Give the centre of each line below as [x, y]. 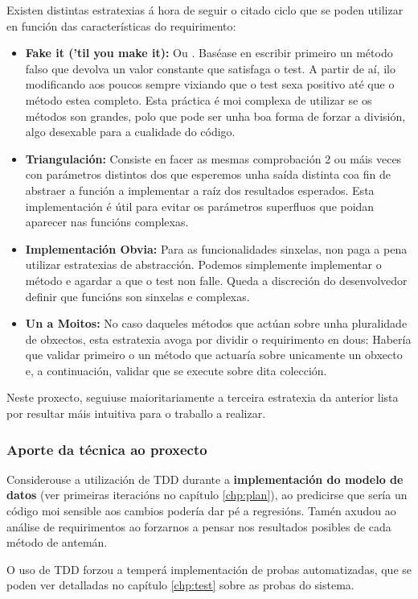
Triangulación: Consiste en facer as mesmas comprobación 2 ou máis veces [213, 158]
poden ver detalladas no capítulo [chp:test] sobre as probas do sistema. [180, 585]
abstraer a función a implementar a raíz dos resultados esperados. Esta [200, 190]
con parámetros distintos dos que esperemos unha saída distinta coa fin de [208, 174]
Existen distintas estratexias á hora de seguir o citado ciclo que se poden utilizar [205, 10]
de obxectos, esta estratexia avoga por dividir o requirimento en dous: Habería [218, 339]
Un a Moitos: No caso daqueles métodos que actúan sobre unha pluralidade [216, 323]
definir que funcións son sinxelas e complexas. [137, 296]
